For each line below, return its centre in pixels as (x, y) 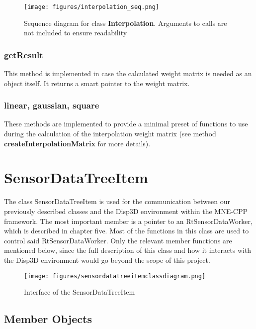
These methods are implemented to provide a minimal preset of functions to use (126, 124)
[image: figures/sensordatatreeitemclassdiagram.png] (115, 276)
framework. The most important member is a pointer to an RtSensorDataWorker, (128, 221)
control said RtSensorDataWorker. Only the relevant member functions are (118, 240)
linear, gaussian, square (52, 105)
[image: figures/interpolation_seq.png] (92, 7)
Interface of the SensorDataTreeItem (80, 292)
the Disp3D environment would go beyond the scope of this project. (107, 260)
